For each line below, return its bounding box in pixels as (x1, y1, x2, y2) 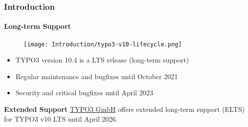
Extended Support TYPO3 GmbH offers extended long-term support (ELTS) (4, 104, 245, 114)
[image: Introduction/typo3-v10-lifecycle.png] (24, 41, 182, 48)
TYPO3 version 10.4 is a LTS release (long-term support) (15, 55, 189, 65)
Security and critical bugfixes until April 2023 (15, 87, 153, 98)
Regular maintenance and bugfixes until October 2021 (15, 71, 178, 81)
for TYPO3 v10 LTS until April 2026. (4, 113, 118, 124)
